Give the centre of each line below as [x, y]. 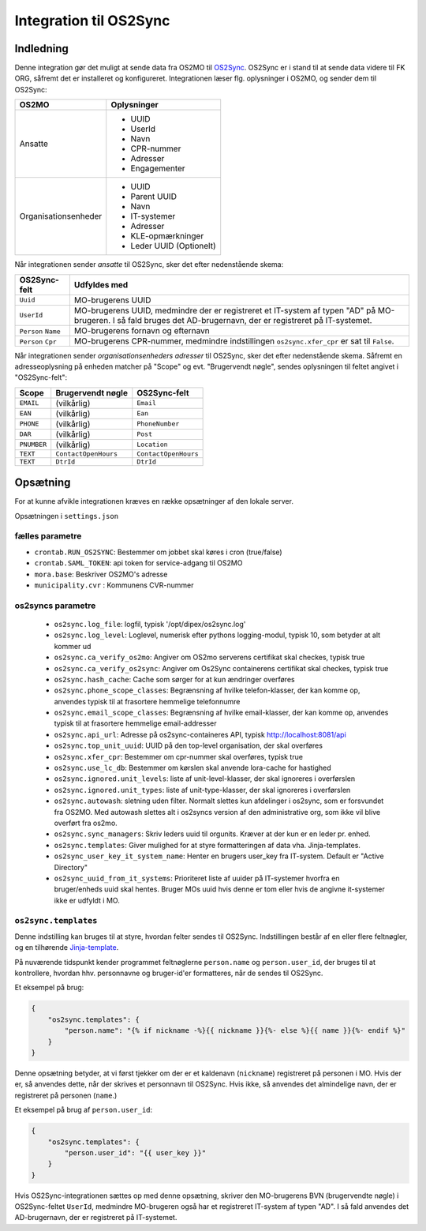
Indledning [41, 49]
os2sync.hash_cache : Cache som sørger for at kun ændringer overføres [174, 679]
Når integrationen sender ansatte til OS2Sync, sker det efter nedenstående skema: [149, 265]
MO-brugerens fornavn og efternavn [142, 330]
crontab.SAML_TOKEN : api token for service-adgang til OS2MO [138, 563]
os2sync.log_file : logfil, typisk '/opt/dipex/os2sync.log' [150, 624]
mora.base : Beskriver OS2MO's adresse [101, 574]
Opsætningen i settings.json [66, 516]
